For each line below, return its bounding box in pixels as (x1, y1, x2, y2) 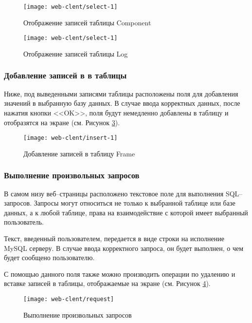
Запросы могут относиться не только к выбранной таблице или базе (34, 198, 235, 208)
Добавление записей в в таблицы (4, 69, 127, 81)
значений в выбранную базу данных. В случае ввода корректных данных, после (4, 98, 240, 108)
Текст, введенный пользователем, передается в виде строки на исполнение (4, 233, 224, 243)
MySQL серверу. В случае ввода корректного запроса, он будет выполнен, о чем (4, 243, 244, 253)
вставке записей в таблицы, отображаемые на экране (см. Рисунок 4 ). (4, 278, 211, 288)
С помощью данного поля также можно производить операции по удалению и (4, 268, 235, 279)
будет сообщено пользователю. (4, 252, 95, 263)
